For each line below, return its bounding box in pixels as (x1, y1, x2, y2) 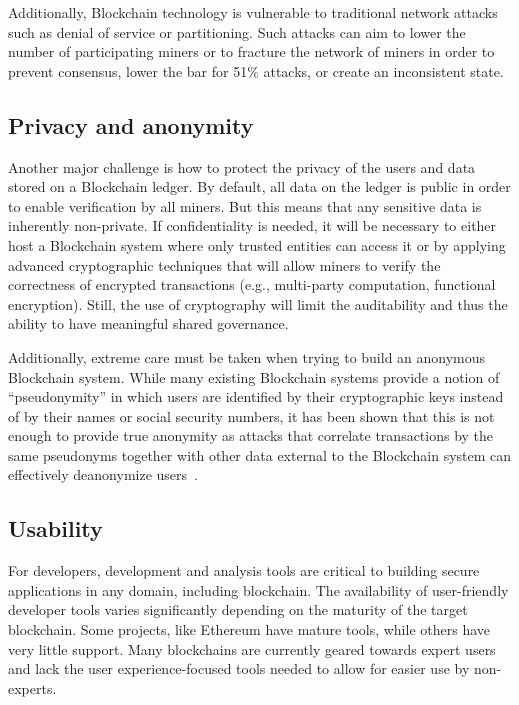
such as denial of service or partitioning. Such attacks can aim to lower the (8, 21, 466, 42)
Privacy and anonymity (8, 109, 254, 140)
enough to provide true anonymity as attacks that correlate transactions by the (8, 425, 494, 446)
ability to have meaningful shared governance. (8, 313, 289, 334)
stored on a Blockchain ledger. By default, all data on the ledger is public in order (8, 176, 511, 197)
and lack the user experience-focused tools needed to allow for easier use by (8, 658, 470, 679)
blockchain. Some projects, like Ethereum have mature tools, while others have (8, 619, 491, 640)
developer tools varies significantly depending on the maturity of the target (8, 599, 468, 620)
